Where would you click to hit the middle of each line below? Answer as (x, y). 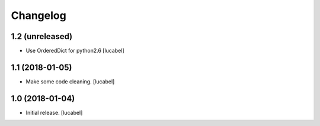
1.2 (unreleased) (42, 36)
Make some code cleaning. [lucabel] (70, 81)
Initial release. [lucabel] (54, 112)
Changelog (39, 15)
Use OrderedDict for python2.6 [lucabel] (75, 51)
